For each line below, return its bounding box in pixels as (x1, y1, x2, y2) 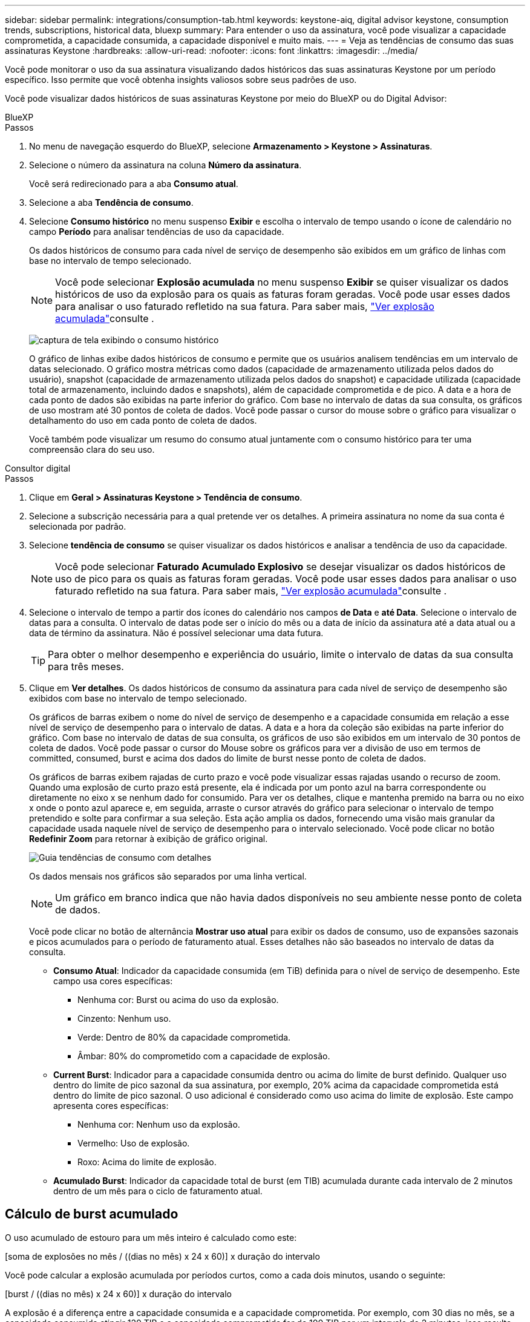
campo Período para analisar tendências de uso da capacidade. (29, 226, 284, 237)
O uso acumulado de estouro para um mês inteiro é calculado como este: (5, 1232, 297, 1243)
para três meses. (48, 660, 124, 673)
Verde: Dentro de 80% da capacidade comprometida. (77, 1032, 291, 1042)
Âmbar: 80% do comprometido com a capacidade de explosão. (77, 1051, 330, 1061)
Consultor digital (5, 463, 71, 473)
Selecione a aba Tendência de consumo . (29, 197, 194, 208)
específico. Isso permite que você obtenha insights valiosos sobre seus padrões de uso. (5, 74, 357, 85)
